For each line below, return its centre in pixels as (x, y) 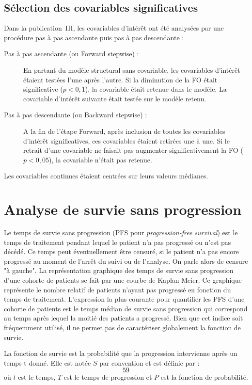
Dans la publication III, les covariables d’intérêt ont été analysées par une (114, 28)
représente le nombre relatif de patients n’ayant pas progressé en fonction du (118, 289)
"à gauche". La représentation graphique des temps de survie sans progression (119, 270)
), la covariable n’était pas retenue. (100, 159)
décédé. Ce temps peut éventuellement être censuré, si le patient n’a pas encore (121, 251)
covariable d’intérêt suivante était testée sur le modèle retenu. (115, 98)
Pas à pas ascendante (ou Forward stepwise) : (71, 54)
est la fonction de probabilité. (204, 377)
